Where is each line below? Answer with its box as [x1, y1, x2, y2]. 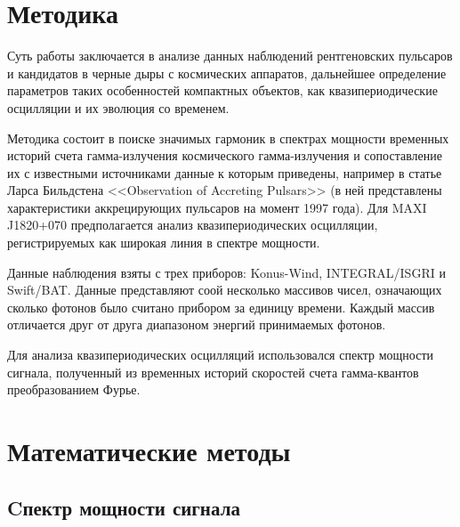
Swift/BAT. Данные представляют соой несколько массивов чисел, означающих [7, 280, 442, 299]
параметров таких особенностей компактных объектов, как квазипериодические [7, 81, 438, 100]
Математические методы [7, 433, 291, 468]
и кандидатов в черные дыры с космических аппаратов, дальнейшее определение [7, 63, 447, 82]
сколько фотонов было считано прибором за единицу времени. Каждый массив [7, 297, 435, 316]
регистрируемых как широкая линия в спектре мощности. [7, 233, 320, 252]
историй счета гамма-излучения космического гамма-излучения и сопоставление [7, 146, 442, 165]
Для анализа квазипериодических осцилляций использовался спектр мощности [7, 345, 434, 364]
